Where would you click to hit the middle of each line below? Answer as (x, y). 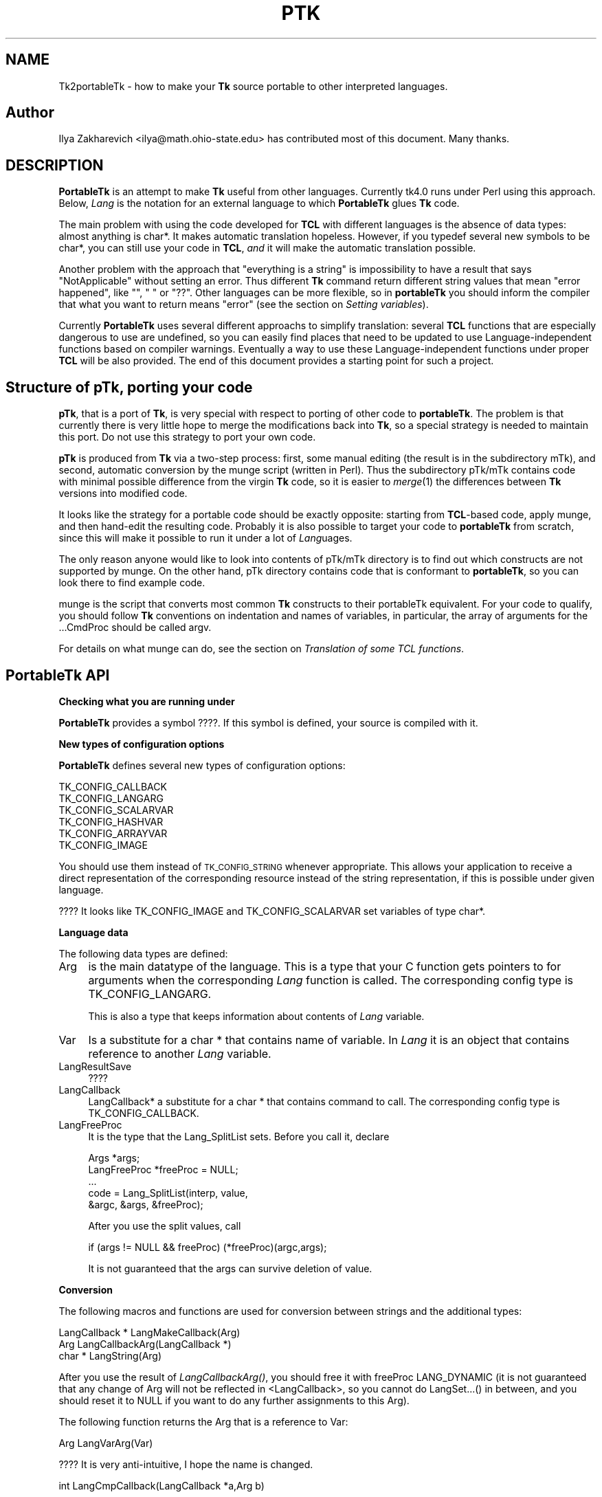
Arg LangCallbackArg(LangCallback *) (145, 1344)
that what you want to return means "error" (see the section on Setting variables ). (244, 304)
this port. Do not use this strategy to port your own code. (187, 437)
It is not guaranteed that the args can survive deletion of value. (230, 1268)
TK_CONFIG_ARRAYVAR (113, 833)
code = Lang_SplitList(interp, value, (168, 1193)
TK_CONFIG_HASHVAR (111, 821)
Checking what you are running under (147, 701)
